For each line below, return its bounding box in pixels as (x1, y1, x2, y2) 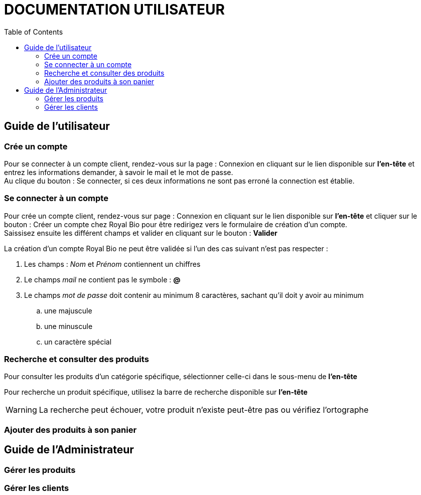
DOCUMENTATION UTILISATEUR (4, 1, 225, 18)
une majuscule (44, 306, 92, 315)
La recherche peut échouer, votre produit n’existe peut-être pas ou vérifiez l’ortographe (39, 405, 369, 415)
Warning (6, 405, 37, 415)
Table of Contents (4, 27, 63, 36)
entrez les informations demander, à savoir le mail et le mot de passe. (4, 168, 233, 177)
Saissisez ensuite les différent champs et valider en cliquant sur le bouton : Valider (4, 228, 277, 237)
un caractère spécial (44, 337, 112, 346)
